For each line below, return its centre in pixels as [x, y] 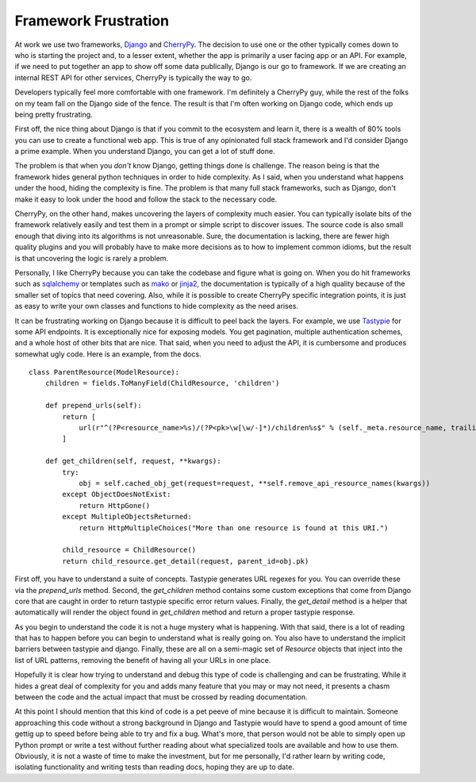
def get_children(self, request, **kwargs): [133, 461]
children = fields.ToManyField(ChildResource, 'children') [162, 383]
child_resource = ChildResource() [129, 550]
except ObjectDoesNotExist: [117, 495]
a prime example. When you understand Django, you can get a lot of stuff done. [145, 152]
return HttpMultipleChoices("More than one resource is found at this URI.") [234, 528]
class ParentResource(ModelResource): [104, 372]
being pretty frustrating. [54, 114]
